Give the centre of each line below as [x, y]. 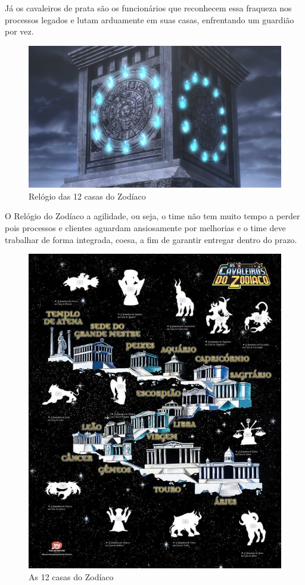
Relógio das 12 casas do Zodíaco [87, 196]
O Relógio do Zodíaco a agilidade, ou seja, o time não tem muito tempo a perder [152, 216]
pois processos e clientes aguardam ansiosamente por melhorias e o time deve [145, 228]
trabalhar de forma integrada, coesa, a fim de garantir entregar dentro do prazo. [151, 239]
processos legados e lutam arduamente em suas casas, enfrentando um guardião [150, 19]
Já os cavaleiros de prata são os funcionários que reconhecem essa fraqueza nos [148, 8]
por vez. [19, 31]
